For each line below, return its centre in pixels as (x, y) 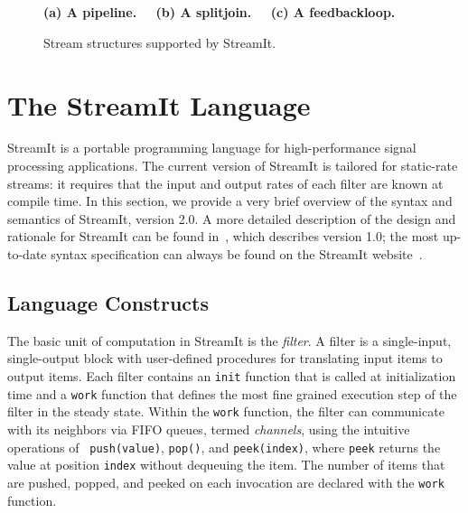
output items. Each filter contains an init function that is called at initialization (232, 376)
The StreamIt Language (159, 104)
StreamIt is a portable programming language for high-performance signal (212, 148)
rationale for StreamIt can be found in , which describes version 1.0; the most (223, 236)
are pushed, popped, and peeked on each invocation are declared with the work (226, 482)
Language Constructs (108, 303)
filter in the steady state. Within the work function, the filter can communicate (226, 411)
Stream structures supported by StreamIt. (160, 42)
